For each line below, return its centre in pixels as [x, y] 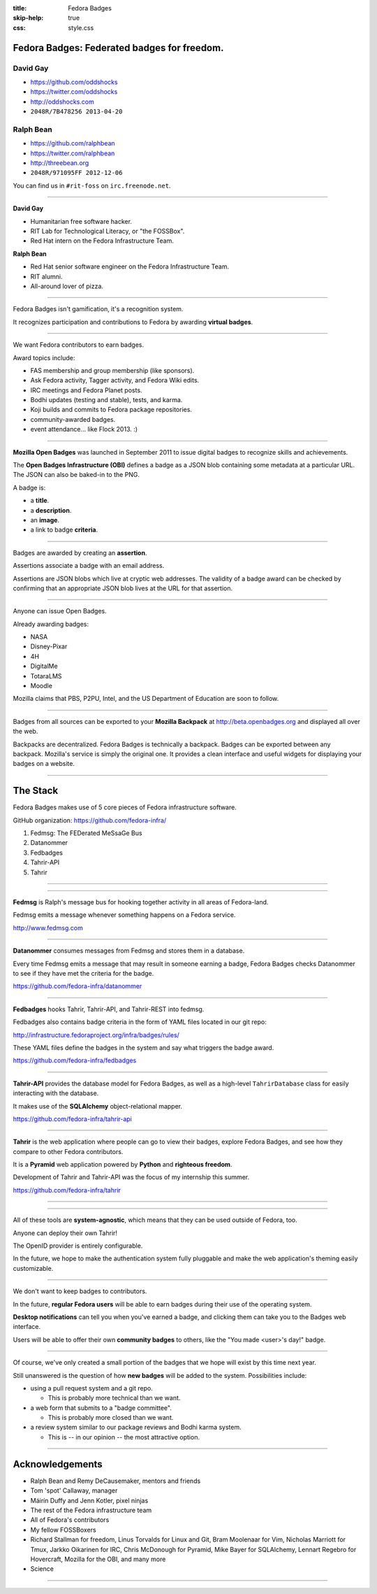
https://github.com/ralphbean [73, 143]
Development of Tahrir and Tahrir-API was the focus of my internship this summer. [131, 1177]
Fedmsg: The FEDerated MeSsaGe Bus [86, 833]
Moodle [41, 686]
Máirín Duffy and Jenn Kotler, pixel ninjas [89, 1500]
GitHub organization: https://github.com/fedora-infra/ [90, 820]
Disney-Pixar [49, 646]
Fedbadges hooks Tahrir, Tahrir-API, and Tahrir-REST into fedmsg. [109, 1009]
